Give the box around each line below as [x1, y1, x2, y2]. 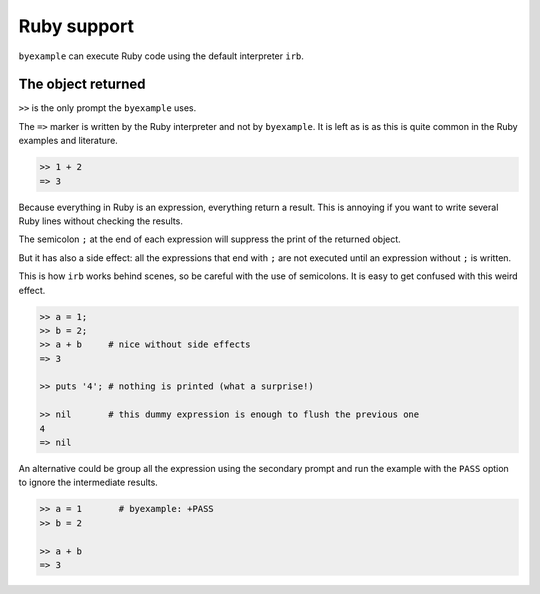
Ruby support [18, 15, 135, 37]
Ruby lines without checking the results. [18, 215, 184, 227]
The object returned [18, 76, 146, 93]
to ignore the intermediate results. [18, 476, 159, 489]
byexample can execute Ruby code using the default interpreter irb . [18, 50, 305, 62]
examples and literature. [18, 135, 119, 147]
